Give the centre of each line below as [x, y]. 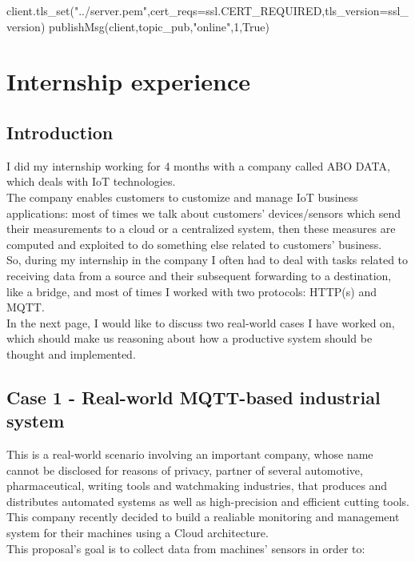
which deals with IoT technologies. [91, 181]
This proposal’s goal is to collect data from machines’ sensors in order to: [186, 548]
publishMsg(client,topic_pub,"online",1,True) [159, 26]
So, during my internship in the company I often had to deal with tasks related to [207, 260]
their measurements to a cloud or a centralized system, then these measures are [201, 229]
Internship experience [129, 81]
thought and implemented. [71, 353]
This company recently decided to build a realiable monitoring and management [203, 517]
